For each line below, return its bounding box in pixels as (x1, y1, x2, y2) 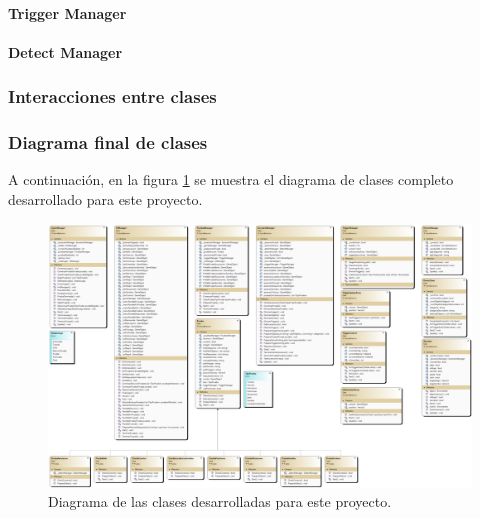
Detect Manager (8, 41, 123, 62)
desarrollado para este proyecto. (8, 189, 203, 210)
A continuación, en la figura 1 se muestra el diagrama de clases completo (8, 169, 454, 190)
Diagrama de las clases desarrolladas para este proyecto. (48, 491, 392, 512)
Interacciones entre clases (8, 84, 217, 109)
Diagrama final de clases (8, 130, 208, 155)
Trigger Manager (8, 2, 127, 23)
